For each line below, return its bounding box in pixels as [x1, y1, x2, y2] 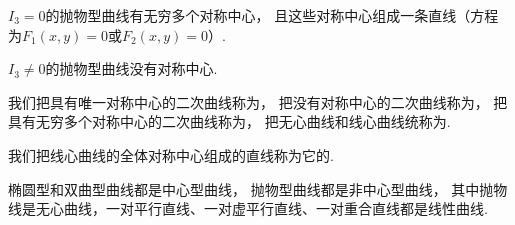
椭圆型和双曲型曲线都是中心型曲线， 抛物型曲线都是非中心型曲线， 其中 [8, 178, 480, 199]
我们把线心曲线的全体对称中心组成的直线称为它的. [8, 144, 334, 165]
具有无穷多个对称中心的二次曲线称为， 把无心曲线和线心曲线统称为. [8, 111, 451, 132]
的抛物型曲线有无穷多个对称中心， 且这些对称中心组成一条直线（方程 [45, 5, 499, 25]
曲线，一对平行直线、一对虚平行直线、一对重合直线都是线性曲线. [63, 198, 488, 219]
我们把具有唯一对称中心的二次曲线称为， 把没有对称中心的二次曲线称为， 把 [8, 91, 508, 112]
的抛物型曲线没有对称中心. [45, 58, 218, 79]
